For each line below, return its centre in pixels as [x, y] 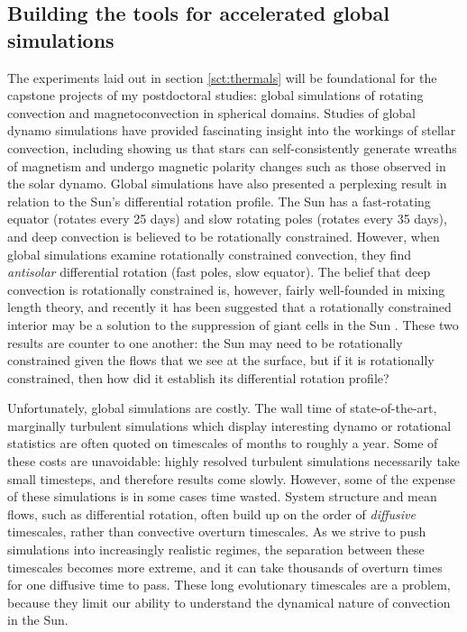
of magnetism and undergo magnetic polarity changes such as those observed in [227, 165]
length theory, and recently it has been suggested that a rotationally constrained [229, 307]
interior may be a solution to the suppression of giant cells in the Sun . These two [233, 324]
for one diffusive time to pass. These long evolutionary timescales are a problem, [229, 585]
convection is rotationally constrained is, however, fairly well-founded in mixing [226, 289]
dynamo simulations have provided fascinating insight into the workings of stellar [232, 130]
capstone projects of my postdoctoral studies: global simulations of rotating [215, 95]
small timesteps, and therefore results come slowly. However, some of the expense [231, 478]
